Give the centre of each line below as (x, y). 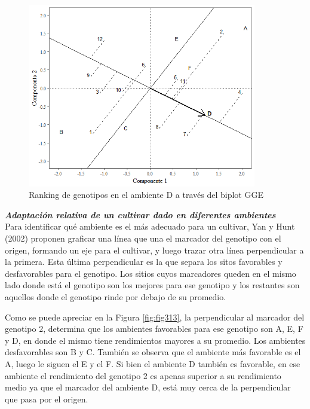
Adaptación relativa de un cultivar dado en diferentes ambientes (140, 214)
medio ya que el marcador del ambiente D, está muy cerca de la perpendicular (148, 387)
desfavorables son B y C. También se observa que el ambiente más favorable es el (153, 352)
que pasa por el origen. (47, 399)
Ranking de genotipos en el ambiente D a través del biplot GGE (146, 195)
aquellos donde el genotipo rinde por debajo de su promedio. (116, 296)
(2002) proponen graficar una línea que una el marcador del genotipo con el (143, 238)
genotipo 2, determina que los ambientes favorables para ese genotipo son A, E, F (154, 329)
